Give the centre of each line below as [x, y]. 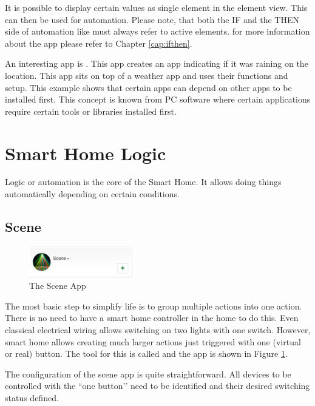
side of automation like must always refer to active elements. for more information [157, 31]
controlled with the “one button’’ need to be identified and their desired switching [157, 386]
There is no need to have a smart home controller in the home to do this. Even [152, 318]
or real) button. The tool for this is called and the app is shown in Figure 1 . [146, 354]
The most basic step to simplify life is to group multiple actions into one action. [154, 306]
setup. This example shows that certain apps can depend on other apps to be [148, 87]
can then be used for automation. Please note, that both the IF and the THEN [152, 19]
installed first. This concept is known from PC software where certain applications [158, 99]
